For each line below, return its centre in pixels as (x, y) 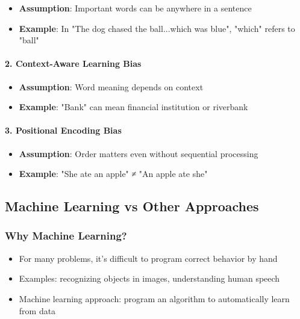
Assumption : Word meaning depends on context (111, 86)
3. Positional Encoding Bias (63, 130)
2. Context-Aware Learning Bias (73, 63)
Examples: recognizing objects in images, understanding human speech (149, 278)
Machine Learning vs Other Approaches (132, 206)
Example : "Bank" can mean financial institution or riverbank (133, 107)
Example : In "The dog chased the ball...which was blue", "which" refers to (157, 28)
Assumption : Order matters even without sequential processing (139, 153)
